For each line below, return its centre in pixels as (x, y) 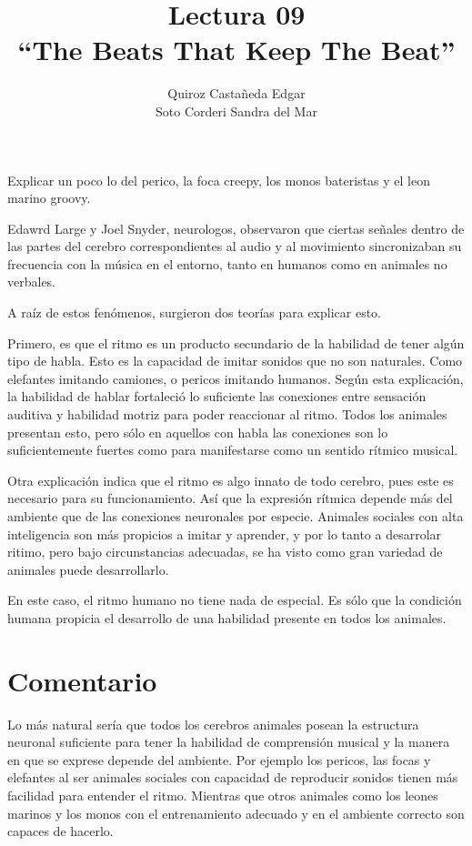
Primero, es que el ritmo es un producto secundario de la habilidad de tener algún (236, 342)
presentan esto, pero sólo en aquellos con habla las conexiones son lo (198, 432)
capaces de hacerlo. (60, 831)
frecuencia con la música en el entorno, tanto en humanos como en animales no (227, 263)
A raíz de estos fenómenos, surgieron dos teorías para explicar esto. (195, 312)
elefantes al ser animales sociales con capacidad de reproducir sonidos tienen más (233, 777)
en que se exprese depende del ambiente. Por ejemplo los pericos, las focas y (219, 759)
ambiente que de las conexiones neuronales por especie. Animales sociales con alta (236, 516)
